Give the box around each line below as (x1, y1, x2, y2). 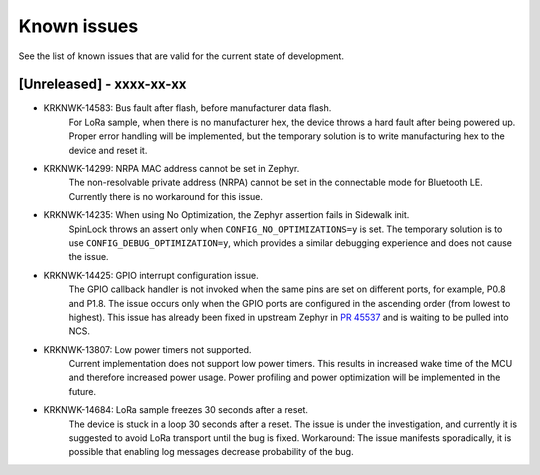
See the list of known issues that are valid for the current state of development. (18, 50, 345, 62)
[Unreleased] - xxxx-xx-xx (18, 76, 187, 93)
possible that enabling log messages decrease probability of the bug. (68, 446, 354, 458)
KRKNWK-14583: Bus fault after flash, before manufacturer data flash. (43, 102, 332, 114)
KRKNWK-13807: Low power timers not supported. (43, 343, 252, 355)
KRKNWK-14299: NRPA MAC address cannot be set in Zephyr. (43, 163, 300, 175)
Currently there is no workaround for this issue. (68, 190, 264, 202)
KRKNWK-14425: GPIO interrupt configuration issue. (43, 269, 259, 281)
